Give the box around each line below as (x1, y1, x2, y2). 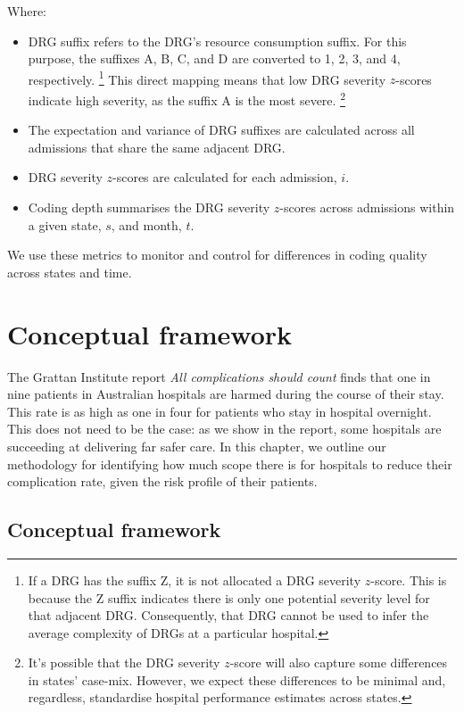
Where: (7, 2, 46, 20)
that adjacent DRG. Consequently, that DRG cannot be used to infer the (28, 606, 429, 625)
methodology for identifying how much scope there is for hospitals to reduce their (7, 454, 452, 473)
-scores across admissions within (279, 198, 455, 217)
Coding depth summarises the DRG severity (28, 198, 270, 217)
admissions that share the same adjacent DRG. (28, 137, 286, 156)
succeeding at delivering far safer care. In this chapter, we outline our (7, 436, 386, 455)
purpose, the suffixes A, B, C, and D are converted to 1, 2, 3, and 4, (28, 49, 401, 68)
